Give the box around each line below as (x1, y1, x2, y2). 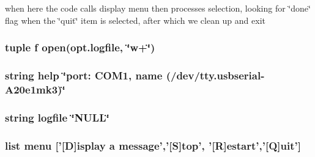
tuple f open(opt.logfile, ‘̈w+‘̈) (5, 40, 155, 55)
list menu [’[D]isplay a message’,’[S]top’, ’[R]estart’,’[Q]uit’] (5, 137, 301, 153)
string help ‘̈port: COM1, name (5, 67, 163, 82)
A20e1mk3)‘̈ (5, 81, 65, 97)
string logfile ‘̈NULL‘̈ (5, 109, 109, 125)
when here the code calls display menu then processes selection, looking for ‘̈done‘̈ (5, 2, 311, 14)
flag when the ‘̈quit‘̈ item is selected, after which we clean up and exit (5, 13, 265, 26)
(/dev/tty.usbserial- (166, 67, 265, 82)
